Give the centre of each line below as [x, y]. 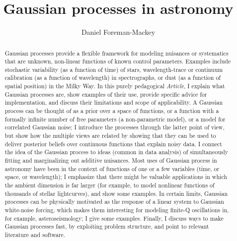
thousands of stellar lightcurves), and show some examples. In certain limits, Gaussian [116, 193]
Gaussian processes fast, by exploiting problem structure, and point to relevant [107, 226]
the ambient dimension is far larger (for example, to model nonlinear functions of [110, 185]
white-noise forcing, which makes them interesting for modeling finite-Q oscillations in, [117, 210]
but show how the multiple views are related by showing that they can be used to [110, 136]
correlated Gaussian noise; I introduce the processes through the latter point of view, [115, 127]
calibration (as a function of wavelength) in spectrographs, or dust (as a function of [113, 78]
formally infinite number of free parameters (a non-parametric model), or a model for [115, 119]
